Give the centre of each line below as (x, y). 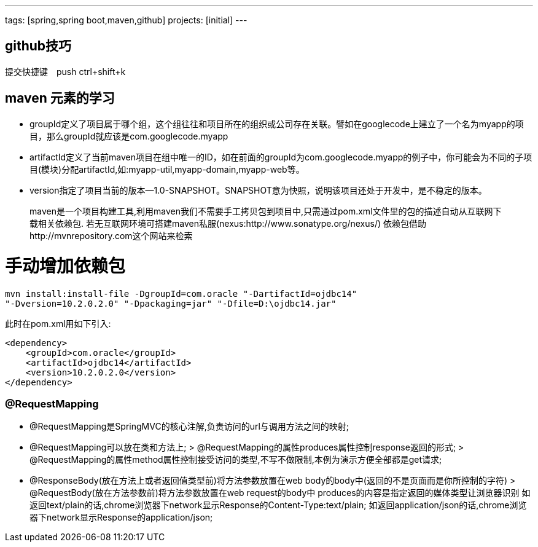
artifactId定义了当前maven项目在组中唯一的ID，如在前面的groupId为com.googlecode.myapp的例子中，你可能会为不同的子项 (281, 157)
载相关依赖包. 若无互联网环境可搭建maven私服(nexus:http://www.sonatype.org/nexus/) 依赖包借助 (228, 223)
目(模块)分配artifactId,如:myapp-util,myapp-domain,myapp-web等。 (167, 169)
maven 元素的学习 (60, 98)
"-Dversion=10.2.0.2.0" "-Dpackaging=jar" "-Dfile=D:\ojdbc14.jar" (171, 304)
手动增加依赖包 (65, 266)
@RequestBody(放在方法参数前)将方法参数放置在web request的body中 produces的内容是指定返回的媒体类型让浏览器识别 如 (280, 492)
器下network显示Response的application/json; (121, 517)
